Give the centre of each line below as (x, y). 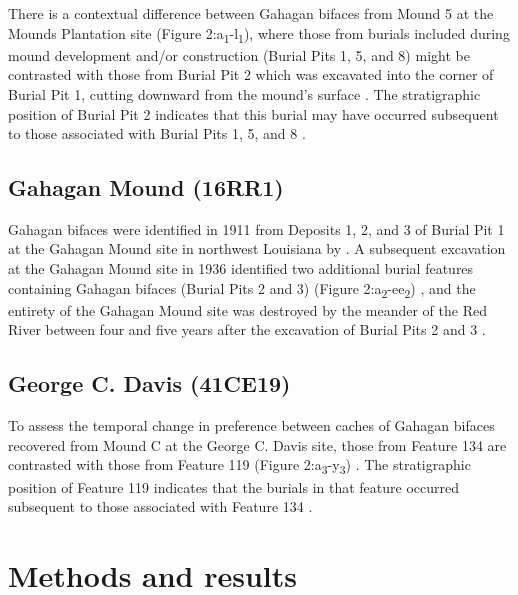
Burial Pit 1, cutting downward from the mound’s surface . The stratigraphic (244, 93)
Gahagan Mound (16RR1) (146, 187)
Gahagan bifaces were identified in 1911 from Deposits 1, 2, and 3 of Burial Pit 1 (256, 228)
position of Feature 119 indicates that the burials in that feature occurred (233, 486)
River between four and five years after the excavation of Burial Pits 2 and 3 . (247, 329)
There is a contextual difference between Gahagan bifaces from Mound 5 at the (251, 13)
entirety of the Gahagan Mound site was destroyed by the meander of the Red (247, 309)
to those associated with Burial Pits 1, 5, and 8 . (157, 133)
